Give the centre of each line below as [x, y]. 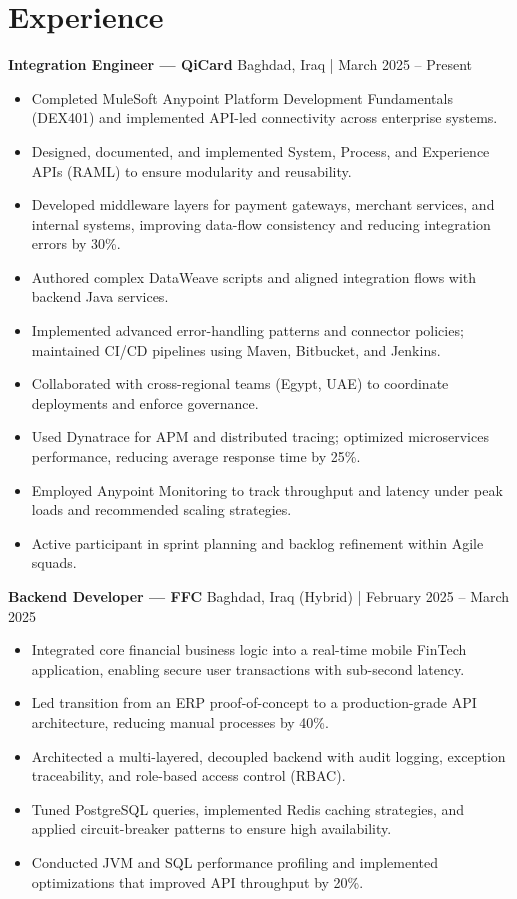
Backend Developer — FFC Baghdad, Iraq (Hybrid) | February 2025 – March [259, 596]
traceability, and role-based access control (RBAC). [188, 775]
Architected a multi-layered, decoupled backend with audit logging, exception [268, 755]
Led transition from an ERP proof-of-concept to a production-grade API [254, 702]
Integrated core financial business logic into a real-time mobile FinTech [249, 649]
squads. [54, 562]
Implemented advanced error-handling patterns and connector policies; [247, 330]
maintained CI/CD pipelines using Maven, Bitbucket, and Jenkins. [236, 349]
